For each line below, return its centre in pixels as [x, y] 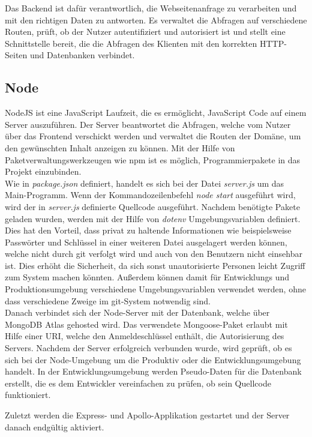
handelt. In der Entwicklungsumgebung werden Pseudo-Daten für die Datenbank [153, 371]
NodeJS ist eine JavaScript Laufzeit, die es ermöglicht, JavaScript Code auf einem [156, 113]
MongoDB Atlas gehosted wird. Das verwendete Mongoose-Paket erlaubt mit [146, 324]
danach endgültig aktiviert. [55, 426]
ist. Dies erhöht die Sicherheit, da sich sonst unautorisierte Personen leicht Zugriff [155, 265]
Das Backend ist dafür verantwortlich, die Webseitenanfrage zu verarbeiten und [151, 8]
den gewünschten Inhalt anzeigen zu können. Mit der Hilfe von [120, 147]
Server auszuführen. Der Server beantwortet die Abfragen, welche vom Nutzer [148, 124]
